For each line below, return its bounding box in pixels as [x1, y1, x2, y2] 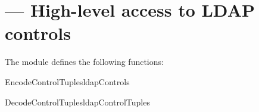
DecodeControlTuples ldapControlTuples [5, 95, 150, 108]
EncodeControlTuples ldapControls [5, 75, 130, 88]
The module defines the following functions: [5, 55, 164, 68]
